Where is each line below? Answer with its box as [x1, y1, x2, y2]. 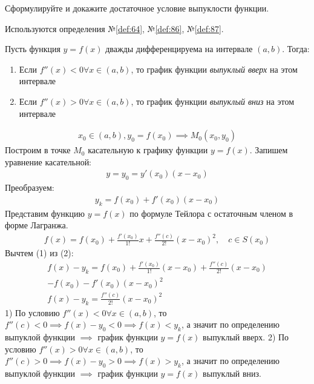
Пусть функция [5, 42, 61, 55]
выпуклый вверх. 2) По [203, 330, 289, 343]
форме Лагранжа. [5, 219, 68, 231]
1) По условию [5, 306, 60, 319]
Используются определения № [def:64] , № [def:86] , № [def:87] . [5, 22, 224, 35]
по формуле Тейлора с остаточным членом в [129, 207, 293, 219]
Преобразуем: [5, 181, 54, 194]
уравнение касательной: [5, 155, 92, 168]
